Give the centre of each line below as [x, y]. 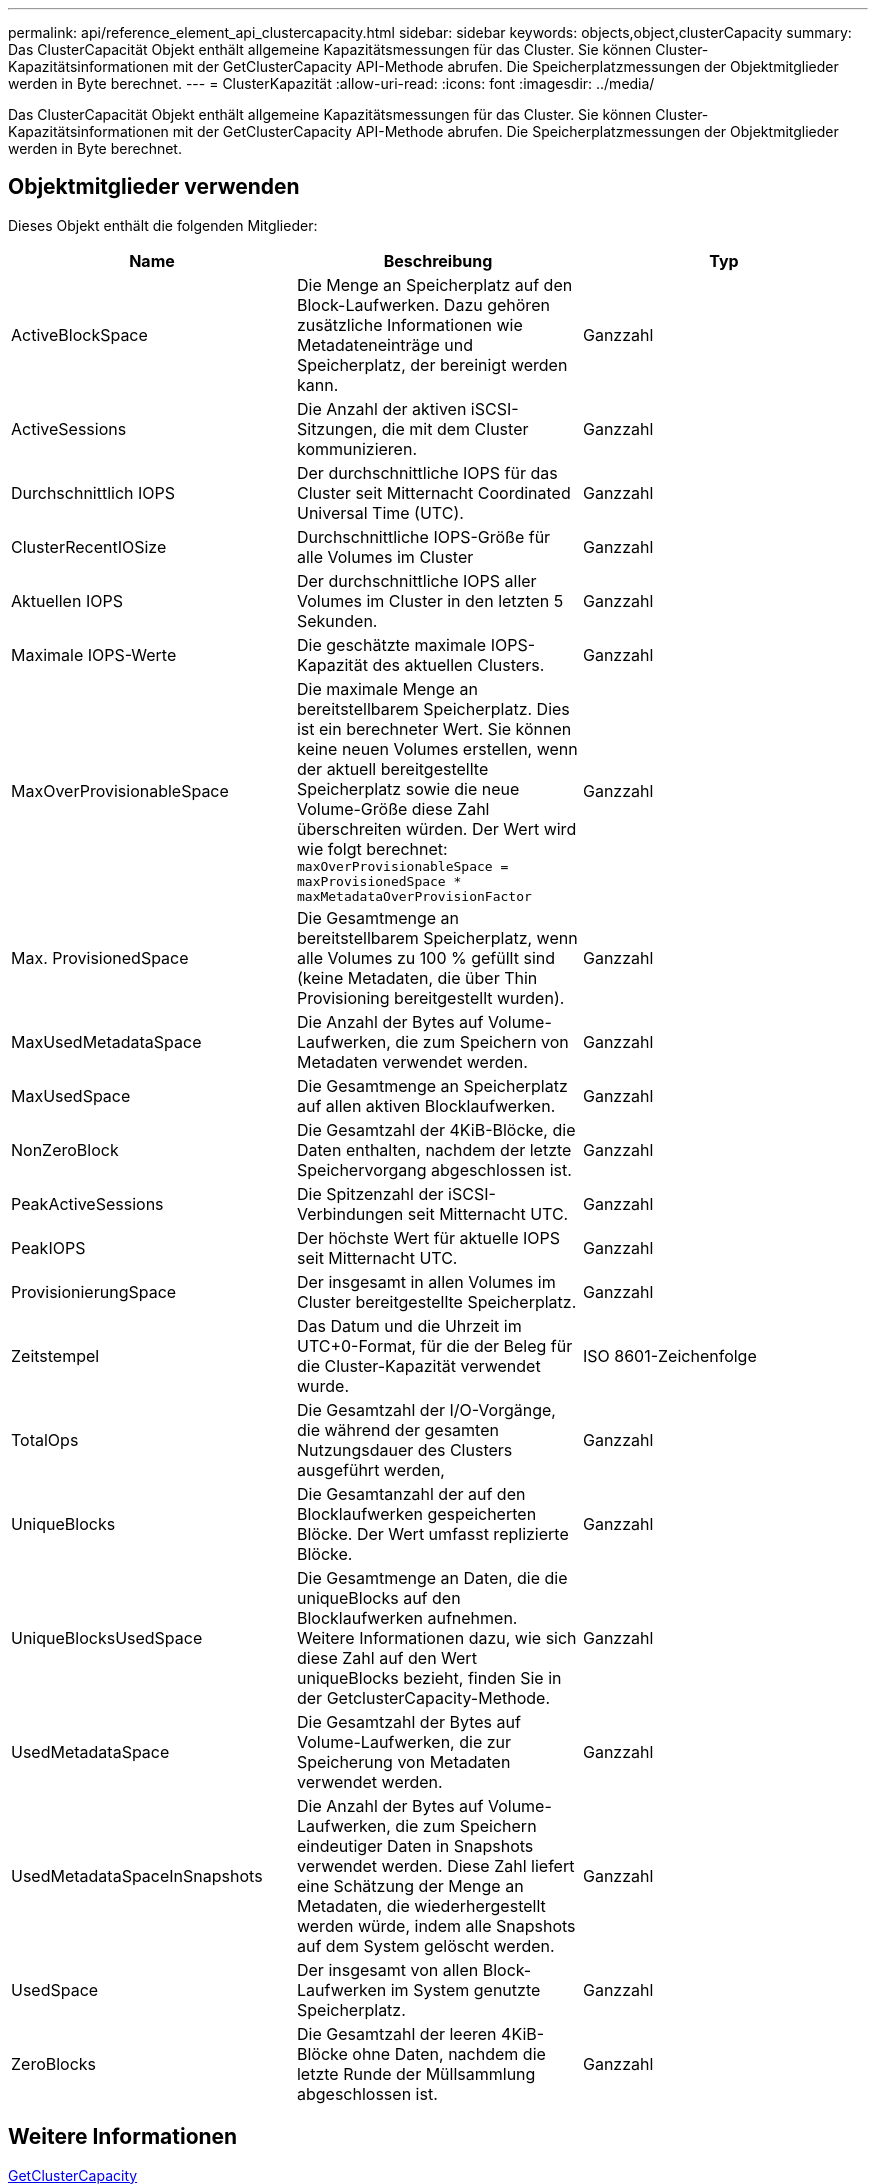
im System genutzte [465, 1989]
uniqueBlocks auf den [378, 1597]
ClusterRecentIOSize [89, 546]
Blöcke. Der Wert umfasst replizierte [432, 1533]
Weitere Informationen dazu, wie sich [436, 1637]
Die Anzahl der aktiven [381, 408]
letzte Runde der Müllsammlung [416, 2073]
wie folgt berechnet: [372, 848]
